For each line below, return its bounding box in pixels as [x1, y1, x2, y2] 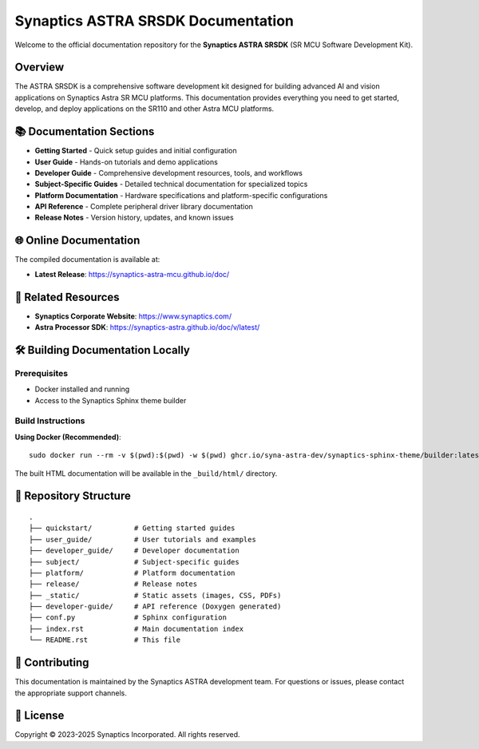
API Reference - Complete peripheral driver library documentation [34, 202, 253, 212]
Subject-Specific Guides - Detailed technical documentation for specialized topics [34, 180, 308, 189]
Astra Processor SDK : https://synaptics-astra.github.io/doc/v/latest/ [34, 323, 260, 332]
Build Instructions [14, 415, 85, 426]
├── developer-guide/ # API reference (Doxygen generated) [29, 602, 282, 611]
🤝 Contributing [14, 656, 89, 670]
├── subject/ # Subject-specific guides [29, 557, 239, 566]
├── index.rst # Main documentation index [29, 624, 243, 633]
